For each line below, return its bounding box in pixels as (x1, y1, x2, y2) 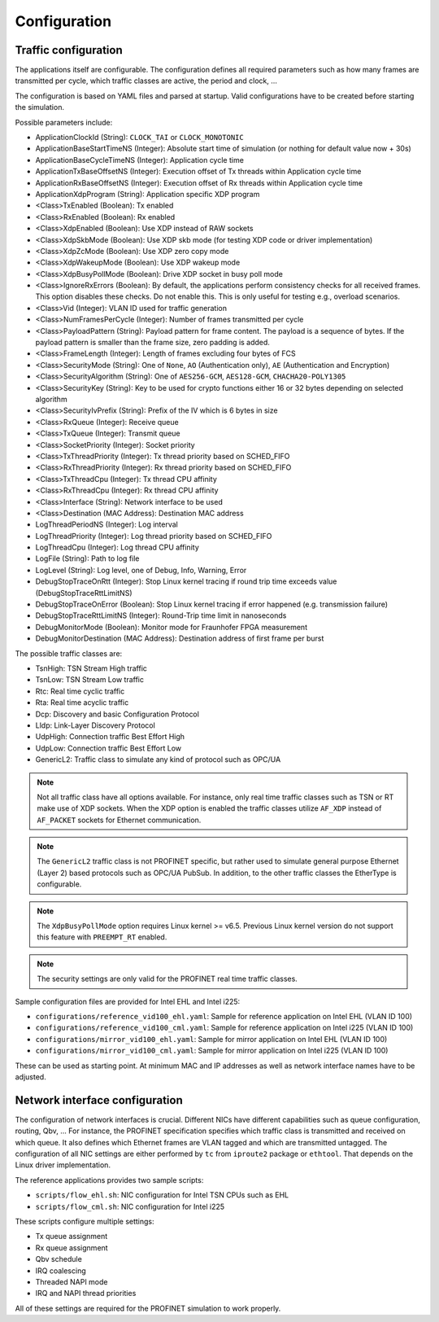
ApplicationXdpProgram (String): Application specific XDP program (35, 189, 260, 199)
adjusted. (15, 1071, 46, 1082)
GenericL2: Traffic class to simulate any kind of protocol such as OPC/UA (35, 755, 281, 764)
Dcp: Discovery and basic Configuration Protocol (35, 709, 199, 719)
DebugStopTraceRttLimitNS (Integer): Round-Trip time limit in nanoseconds (35, 611, 287, 620)
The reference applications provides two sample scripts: (15, 1175, 204, 1184)
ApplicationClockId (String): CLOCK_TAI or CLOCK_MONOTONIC (35, 133, 244, 142)
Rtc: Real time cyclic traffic (35, 686, 125, 696)
